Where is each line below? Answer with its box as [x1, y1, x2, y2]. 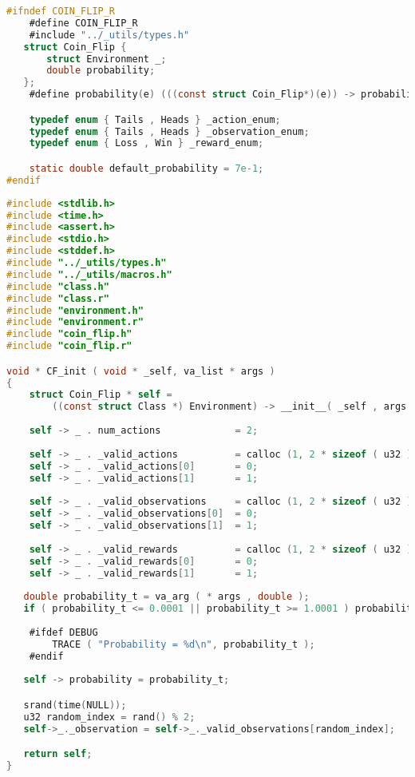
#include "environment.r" [6, 316, 144, 328]
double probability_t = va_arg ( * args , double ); [23, 591, 310, 603]
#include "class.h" [6, 280, 109, 292]
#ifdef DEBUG [29, 626, 98, 638]
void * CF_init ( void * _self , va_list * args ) [6, 365, 275, 377]
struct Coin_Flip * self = [29, 389, 172, 401]
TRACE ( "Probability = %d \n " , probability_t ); [52, 638, 315, 650]
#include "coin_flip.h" [6, 328, 132, 340]
